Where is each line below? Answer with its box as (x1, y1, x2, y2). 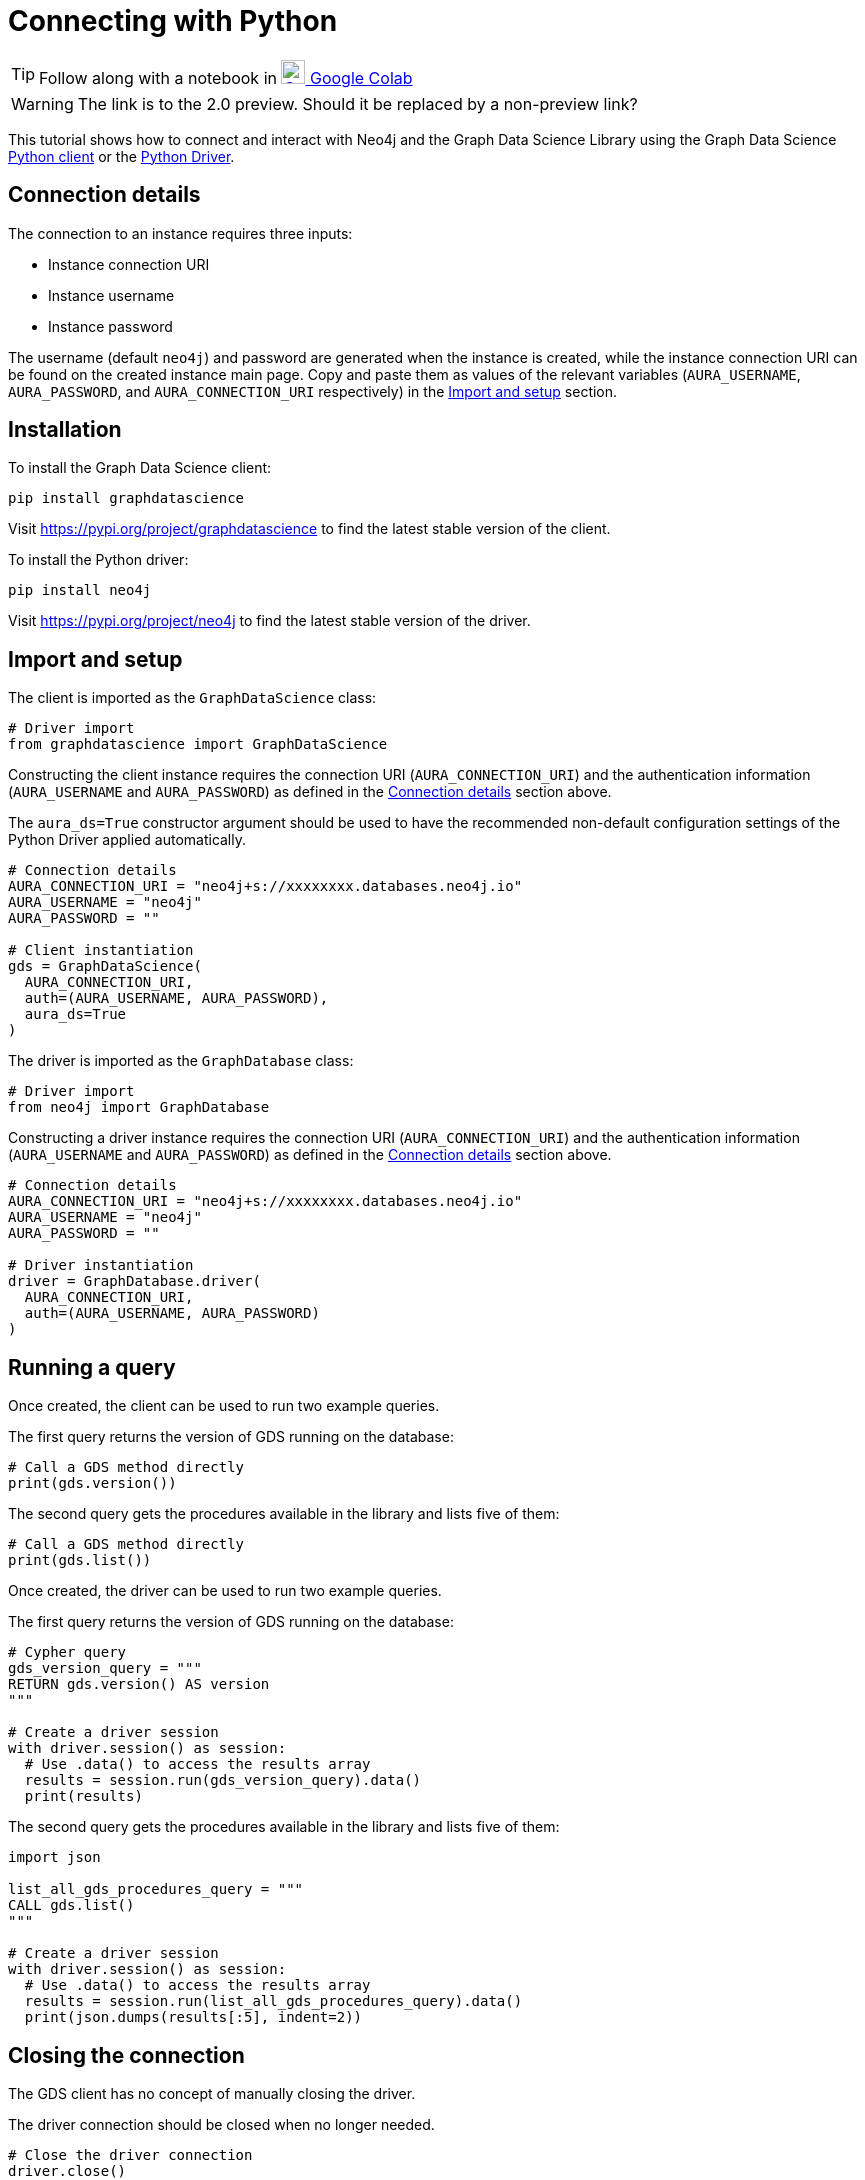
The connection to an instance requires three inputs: (8, 224, 353, 242)
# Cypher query (8, 1644, 127, 1661)
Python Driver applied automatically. (8, 831, 247, 849)
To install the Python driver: (8, 551, 189, 569)
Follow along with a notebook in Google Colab (39, 67, 413, 88)
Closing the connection (8, 2042, 245, 2068)
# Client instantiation (8, 942, 194, 959)
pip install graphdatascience (8, 490, 245, 507)
